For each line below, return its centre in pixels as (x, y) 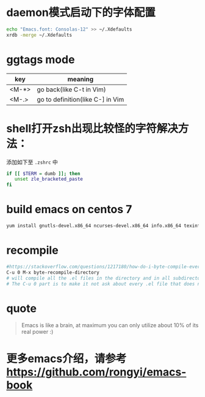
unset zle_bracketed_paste (49, 179)
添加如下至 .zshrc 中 (32, 162)
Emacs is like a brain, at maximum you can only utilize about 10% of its (110, 325)
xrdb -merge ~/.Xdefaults (39, 35)
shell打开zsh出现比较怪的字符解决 (92, 128)
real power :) (37, 332)
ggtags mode (41, 59)
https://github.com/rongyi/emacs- (96, 372)
